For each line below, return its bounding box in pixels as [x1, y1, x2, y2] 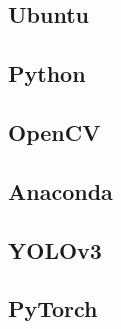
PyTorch [8, 293, 98, 324]
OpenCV [8, 116, 101, 147]
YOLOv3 [8, 234, 102, 265]
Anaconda [8, 175, 113, 206]
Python [8, 58, 86, 89]
